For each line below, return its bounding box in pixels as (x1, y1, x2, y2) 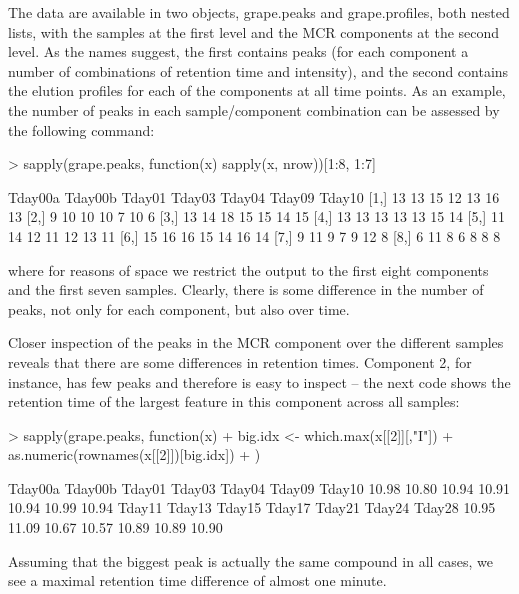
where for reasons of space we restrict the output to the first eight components (8, 259, 489, 280)
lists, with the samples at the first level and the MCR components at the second (8, 21, 500, 42)
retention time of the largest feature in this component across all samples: (8, 391, 460, 412)
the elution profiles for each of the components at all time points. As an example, (8, 80, 506, 101)
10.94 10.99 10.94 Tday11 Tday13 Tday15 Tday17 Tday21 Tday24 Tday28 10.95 (8, 497, 496, 518)
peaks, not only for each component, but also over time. (8, 298, 350, 319)
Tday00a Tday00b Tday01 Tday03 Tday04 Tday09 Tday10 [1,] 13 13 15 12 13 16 (8, 186, 500, 207)
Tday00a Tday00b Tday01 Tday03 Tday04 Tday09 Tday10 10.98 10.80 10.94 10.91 (8, 477, 511, 498)
